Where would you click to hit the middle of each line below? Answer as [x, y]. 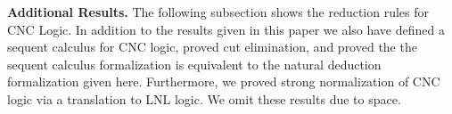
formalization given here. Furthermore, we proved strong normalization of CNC [224, 81]
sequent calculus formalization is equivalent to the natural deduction [194, 64]
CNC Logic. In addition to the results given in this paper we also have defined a [226, 29]
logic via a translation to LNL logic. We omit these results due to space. [204, 98]
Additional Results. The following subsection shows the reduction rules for [218, 12]
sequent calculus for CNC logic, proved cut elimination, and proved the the [212, 47]
